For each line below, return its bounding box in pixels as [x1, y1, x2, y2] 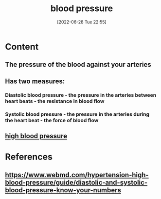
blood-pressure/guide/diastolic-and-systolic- [5, 178, 147, 186]
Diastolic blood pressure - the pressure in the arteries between [5, 91, 157, 98]
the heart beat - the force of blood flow [5, 117, 99, 124]
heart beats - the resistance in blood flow [5, 98, 105, 105]
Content [5, 41, 39, 52]
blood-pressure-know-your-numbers [5, 186, 122, 194]
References [5, 151, 53, 163]
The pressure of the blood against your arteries [5, 60, 152, 69]
